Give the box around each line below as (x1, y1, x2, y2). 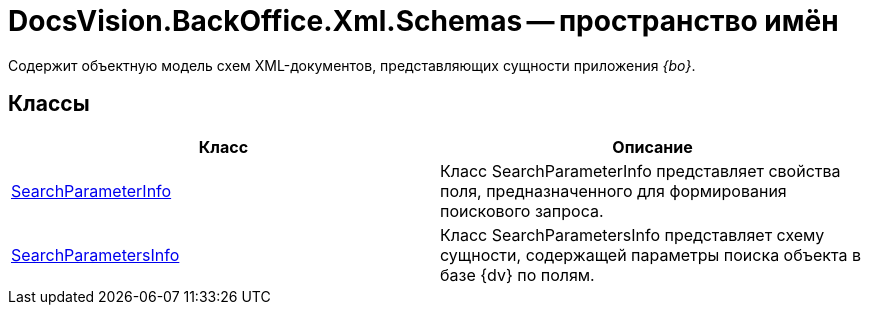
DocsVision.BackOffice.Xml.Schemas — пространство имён (8, 4, 839, 38)
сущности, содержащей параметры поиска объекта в (440, 244, 861, 265)
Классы (8, 91, 90, 117)
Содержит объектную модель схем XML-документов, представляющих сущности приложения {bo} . (8, 56, 696, 74)
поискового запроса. (440, 200, 604, 221)
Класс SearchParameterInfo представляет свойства (440, 160, 841, 181)
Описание (612, 136, 693, 157)
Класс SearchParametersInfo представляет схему (440, 224, 825, 245)
